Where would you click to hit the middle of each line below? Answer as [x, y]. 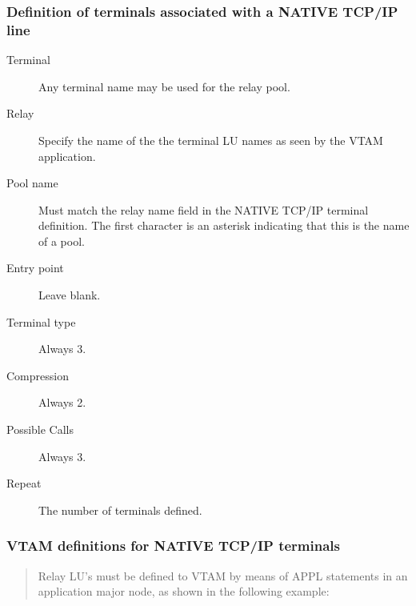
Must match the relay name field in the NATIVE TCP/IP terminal [204, 209]
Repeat [24, 483]
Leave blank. [70, 295]
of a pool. [62, 241]
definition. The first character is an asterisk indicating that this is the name [224, 225]
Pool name [32, 183]
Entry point [35, 268]
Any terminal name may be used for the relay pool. [164, 86]
